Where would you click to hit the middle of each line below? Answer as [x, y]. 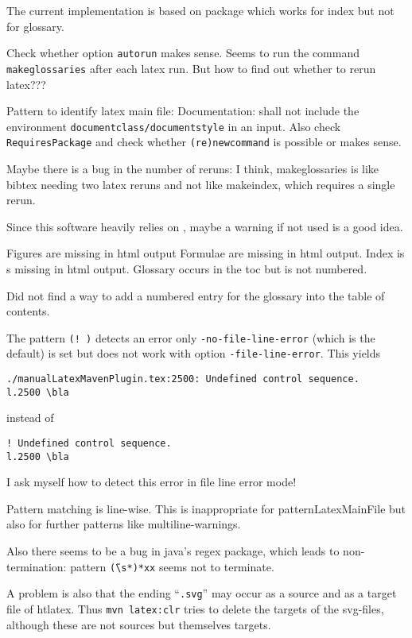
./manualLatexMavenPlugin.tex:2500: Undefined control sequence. [183, 379]
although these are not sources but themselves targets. [139, 624]
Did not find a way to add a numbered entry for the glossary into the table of [196, 295]
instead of [30, 418]
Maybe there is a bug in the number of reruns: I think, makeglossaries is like [193, 168]
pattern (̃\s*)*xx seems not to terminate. [172, 566]
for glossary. [35, 26]
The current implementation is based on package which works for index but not [200, 10]
